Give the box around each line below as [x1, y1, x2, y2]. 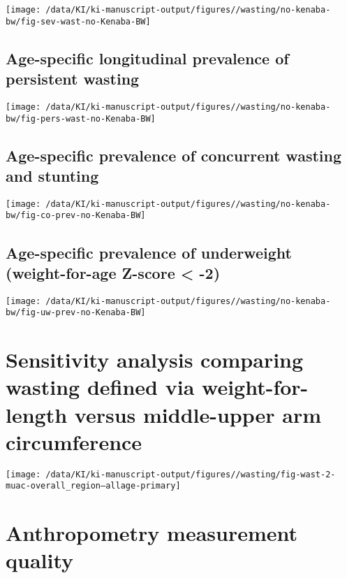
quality [6, 546, 74, 575]
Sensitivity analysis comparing [6, 345, 304, 374]
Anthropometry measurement [6, 519, 298, 547]
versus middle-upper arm [74, 400, 322, 428]
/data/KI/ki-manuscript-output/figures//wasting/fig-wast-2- [45, 469, 336, 479]
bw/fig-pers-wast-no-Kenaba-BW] [6, 113, 156, 124]
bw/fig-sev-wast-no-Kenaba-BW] [6, 16, 151, 27]
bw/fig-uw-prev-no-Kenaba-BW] [6, 308, 146, 318]
